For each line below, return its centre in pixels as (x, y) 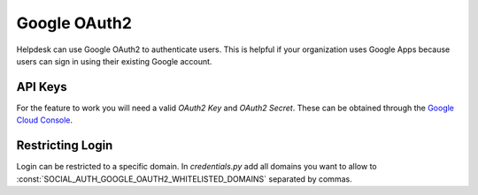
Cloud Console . (45, 120)
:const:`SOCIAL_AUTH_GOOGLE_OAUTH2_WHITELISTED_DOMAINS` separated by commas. (185, 179)
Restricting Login (65, 146)
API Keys (42, 87)
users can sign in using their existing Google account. (114, 61)
